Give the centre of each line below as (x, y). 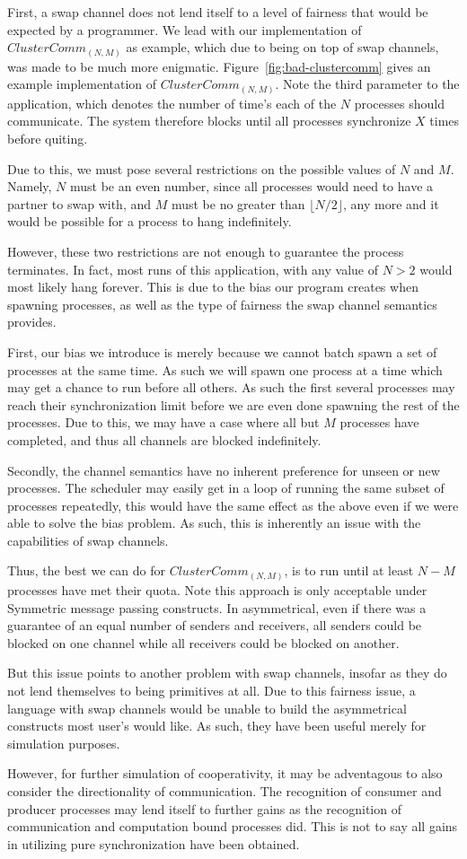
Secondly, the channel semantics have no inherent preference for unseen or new (224, 470)
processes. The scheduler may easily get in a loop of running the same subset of (226, 488)
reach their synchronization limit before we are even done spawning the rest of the (233, 404)
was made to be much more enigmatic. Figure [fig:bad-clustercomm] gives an (219, 66)
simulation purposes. (64, 743)
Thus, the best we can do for (86, 570)
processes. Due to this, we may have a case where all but (163, 422)
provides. (32, 322)
